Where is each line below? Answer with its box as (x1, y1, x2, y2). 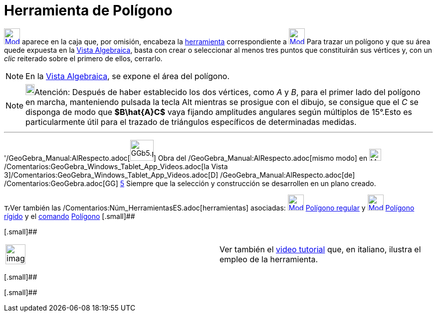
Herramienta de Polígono (4, 2, 173, 19)
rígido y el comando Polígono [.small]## (4, 211, 135, 220)
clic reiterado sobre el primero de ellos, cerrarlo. (4, 54, 163, 63)
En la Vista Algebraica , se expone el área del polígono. (25, 71, 230, 81)
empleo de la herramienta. (219, 254, 318, 264)
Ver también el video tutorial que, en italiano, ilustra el (219, 244, 421, 254)
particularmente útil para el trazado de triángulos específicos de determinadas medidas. (25, 116, 357, 127)
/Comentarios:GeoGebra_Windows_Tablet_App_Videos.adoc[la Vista (4, 162, 228, 171)
